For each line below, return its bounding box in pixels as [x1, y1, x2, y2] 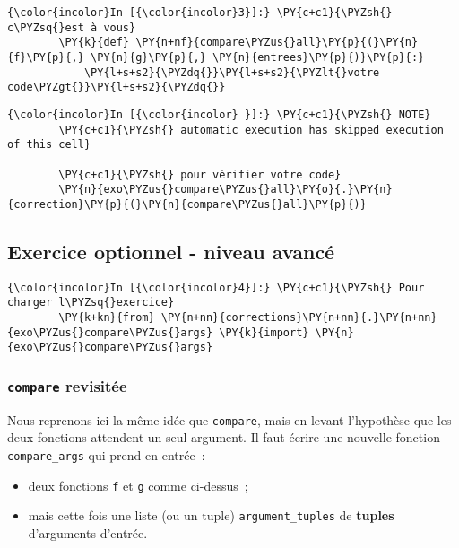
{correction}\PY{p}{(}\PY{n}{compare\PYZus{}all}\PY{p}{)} [7, 197, 367, 211]
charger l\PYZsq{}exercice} [7, 296, 175, 309]
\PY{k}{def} [58, 36, 130, 49]
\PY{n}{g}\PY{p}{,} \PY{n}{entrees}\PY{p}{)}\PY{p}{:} [91, 50, 425, 64]
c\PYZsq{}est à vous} [7, 21, 136, 34]
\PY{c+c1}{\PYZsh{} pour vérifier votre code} [58, 168, 342, 181]
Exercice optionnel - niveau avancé [7, 237, 335, 265]
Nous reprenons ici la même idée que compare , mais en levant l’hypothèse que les [7, 410, 452, 429]
